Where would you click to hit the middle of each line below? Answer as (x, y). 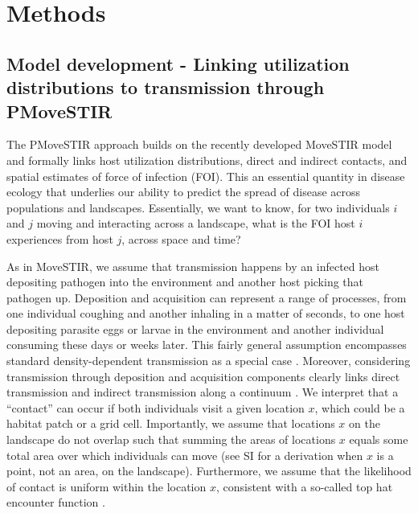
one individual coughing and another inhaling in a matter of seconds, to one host (206, 313)
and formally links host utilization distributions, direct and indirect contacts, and (207, 160)
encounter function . (56, 502)
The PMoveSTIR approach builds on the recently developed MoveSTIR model (199, 144)
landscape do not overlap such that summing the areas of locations (171, 439)
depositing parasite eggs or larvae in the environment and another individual (195, 328)
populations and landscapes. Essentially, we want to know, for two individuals (198, 207)
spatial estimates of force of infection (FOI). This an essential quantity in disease (206, 176)
